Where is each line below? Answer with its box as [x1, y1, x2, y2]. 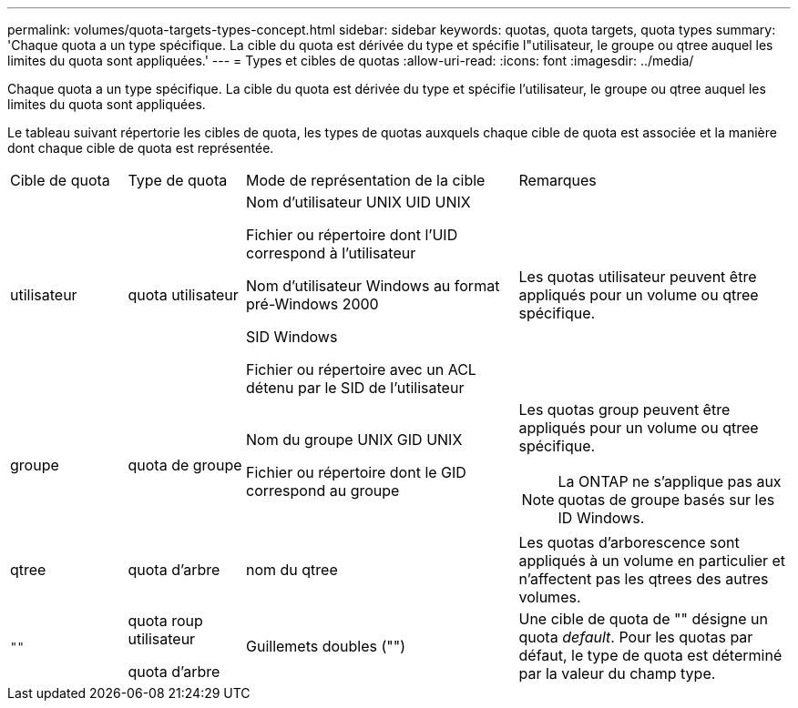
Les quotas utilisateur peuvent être [518, 268, 757, 286]
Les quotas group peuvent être [518, 400, 731, 419]
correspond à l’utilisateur [246, 244, 416, 262]
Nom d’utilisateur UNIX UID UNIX [246, 193, 471, 211]
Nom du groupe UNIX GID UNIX [246, 430, 463, 449]
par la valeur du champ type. [518, 664, 716, 683]
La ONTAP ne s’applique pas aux [558, 472, 782, 491]
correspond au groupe [246, 481, 400, 500]
